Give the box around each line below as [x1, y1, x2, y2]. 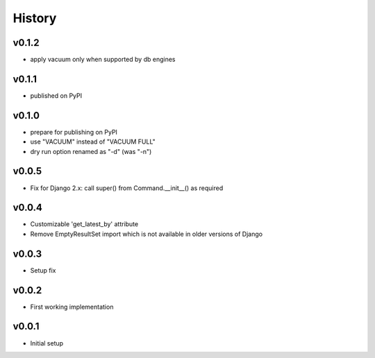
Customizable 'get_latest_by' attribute [30, 220, 139, 228]
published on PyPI [30, 91, 83, 100]
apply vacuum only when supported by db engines [30, 56, 176, 64]
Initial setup [30, 339, 64, 347]
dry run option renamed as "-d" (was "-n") [30, 147, 152, 155]
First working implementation [30, 302, 114, 311]
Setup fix [30, 266, 56, 274]
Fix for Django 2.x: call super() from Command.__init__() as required [30, 184, 224, 192]
